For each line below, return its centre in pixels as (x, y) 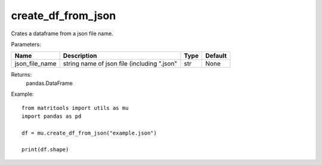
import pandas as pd (52, 116)
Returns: (21, 75)
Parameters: (26, 44)
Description (80, 56)
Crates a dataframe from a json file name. (62, 33)
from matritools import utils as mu (75, 108)
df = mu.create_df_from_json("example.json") (89, 133)
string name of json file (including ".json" (120, 64)
